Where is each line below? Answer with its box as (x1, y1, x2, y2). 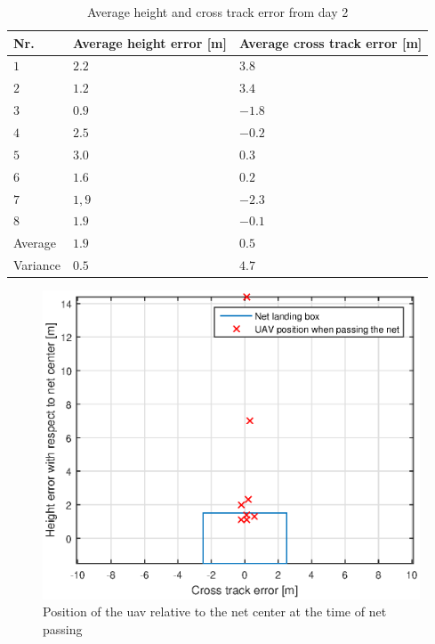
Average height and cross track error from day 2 (87, 3, 349, 20)
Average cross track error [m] (239, 33, 423, 52)
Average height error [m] (72, 33, 227, 52)
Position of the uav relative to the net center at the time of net (43, 602, 387, 621)
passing (43, 619, 83, 638)
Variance (13, 256, 60, 274)
